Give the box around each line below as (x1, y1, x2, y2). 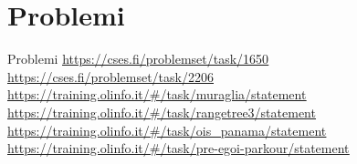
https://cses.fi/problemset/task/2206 (7, 67, 214, 86)
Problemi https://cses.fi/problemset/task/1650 (7, 49, 269, 68)
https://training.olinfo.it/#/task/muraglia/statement (7, 85, 307, 104)
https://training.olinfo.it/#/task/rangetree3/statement (7, 102, 316, 121)
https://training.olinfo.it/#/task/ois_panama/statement (7, 120, 327, 139)
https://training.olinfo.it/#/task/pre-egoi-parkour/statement (7, 138, 350, 158)
